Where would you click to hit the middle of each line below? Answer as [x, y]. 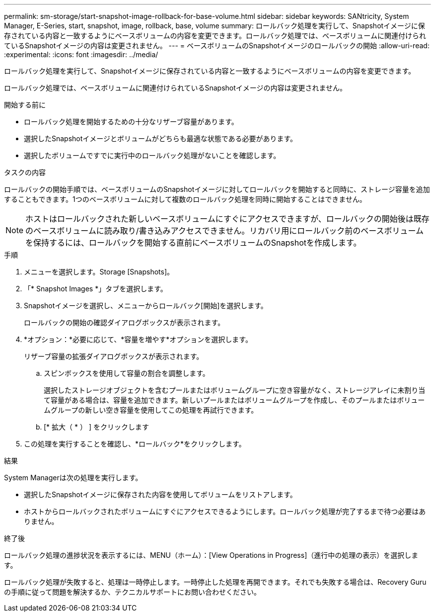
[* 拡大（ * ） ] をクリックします [96, 427]
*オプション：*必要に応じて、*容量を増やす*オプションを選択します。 [138, 339]
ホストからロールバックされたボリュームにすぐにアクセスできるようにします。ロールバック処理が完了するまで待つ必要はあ [225, 511]
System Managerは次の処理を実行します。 [73, 478]
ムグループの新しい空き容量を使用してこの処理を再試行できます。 [151, 410]
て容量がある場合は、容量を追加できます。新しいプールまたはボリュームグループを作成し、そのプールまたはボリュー [234, 400]
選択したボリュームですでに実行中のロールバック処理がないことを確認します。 [152, 155]
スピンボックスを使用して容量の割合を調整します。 [127, 373]
